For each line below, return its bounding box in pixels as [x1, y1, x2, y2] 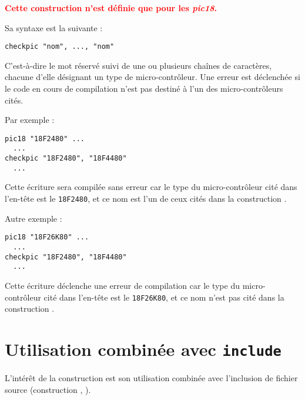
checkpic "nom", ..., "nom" [5, 42, 115, 51]
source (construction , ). [5, 383, 91, 395]
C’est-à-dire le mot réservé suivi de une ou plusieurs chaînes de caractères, [5, 59, 272, 71]
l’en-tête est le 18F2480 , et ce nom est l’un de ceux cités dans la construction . [5, 192, 287, 205]
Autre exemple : [5, 212, 62, 224]
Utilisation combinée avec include [5, 336, 281, 361]
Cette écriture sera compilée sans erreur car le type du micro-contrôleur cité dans [5, 181, 297, 193]
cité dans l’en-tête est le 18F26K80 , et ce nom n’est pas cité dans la [43, 291, 284, 303]
